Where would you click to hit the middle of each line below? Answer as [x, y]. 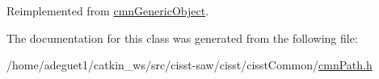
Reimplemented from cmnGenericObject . [108, 10]
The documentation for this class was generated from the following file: [182, 37]
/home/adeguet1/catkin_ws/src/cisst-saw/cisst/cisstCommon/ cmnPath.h [189, 65]
